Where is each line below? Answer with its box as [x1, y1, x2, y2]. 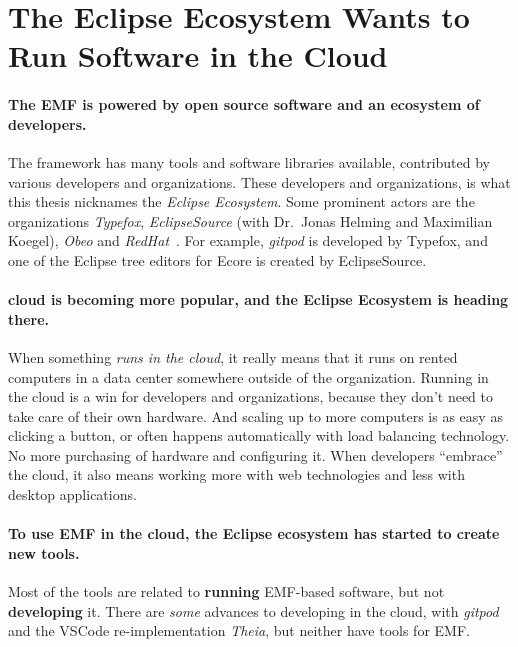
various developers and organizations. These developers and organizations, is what [8, 171, 511, 192]
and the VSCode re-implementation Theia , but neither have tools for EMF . [8, 620, 470, 641]
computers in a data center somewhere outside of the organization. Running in [8, 366, 489, 387]
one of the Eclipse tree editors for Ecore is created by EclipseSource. [8, 249, 427, 270]
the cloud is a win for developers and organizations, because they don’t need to [8, 386, 493, 407]
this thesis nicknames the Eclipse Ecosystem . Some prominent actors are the [8, 191, 475, 212]
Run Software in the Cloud [8, 35, 388, 76]
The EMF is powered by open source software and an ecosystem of [8, 94, 480, 115]
